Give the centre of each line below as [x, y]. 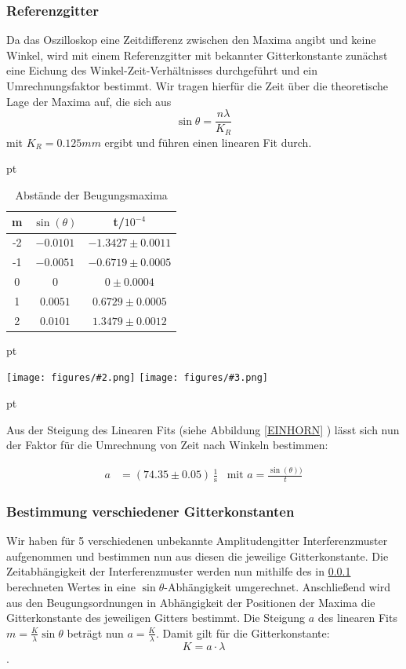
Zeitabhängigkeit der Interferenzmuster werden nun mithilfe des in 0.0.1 [179, 571]
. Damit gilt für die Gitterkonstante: [243, 632]
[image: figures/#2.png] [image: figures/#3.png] [137, 378]
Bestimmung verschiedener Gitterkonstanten [150, 511]
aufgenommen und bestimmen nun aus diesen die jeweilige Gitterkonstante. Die [198, 556]
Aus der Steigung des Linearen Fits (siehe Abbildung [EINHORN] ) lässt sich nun [203, 429]
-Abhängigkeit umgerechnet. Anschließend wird [277, 587]
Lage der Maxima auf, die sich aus [89, 101]
